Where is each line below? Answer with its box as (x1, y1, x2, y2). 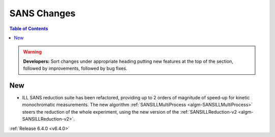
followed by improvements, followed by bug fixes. (23, 65, 127, 71)
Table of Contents (9, 25, 48, 32)
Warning (23, 49, 42, 55)
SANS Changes (9, 8, 76, 19)
